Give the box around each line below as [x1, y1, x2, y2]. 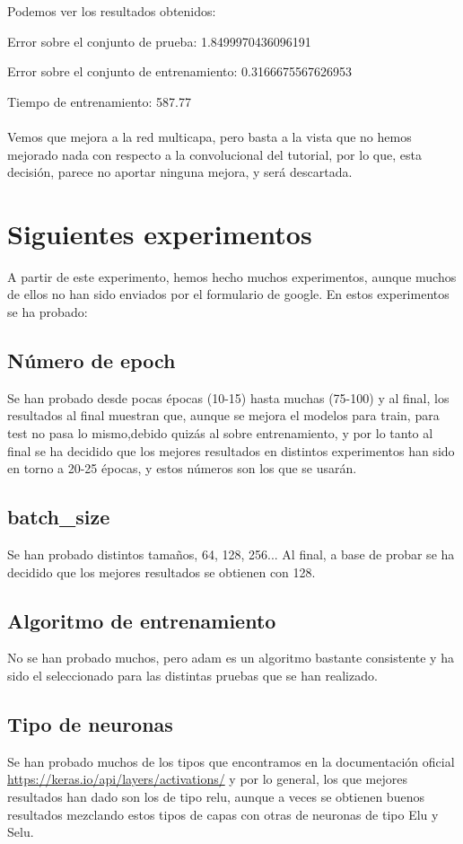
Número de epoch [7, 347, 176, 374]
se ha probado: [7, 303, 88, 321]
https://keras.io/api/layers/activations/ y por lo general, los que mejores [7, 769, 407, 788]
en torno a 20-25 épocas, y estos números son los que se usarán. [7, 459, 357, 478]
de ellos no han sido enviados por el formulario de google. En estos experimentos [7, 285, 450, 303]
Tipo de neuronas [7, 710, 173, 737]
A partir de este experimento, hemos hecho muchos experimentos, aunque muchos [7, 267, 457, 286]
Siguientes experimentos [7, 215, 312, 251]
